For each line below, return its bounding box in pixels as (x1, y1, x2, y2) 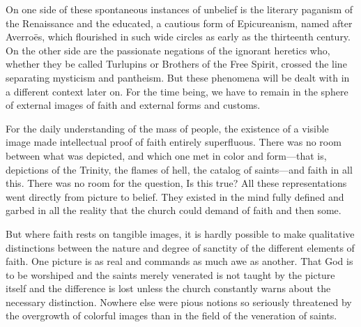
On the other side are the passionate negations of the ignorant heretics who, (6, 43, 330, 57)
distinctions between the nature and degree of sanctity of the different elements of (6, 240, 355, 254)
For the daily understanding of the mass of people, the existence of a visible (6, 121, 329, 135)
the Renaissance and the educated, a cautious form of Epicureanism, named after (6, 15, 353, 30)
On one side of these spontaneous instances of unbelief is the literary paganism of (6, 2, 353, 16)
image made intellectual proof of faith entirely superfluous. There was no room (6, 135, 341, 149)
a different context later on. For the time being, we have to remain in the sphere (6, 84, 348, 98)
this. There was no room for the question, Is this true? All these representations (6, 176, 347, 190)
